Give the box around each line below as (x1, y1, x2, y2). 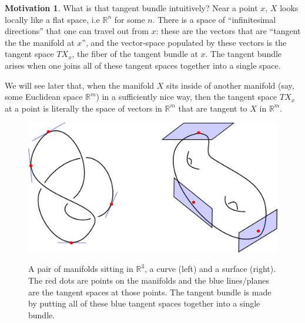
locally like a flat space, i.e (5, 13, 100, 25)
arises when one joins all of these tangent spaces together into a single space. (5, 59, 281, 71)
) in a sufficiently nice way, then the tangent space (96, 90, 277, 103)
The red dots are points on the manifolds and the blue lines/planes (28, 274, 269, 287)
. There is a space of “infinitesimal (152, 13, 276, 25)
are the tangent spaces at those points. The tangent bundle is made (28, 285, 272, 298)
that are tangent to (178, 102, 247, 114)
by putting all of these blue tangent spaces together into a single (28, 297, 260, 309)
